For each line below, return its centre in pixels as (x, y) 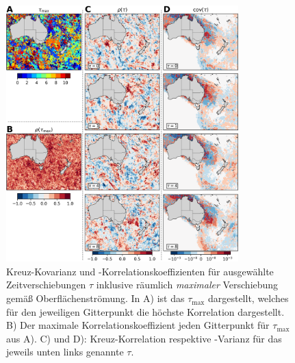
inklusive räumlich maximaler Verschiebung (187, 285)
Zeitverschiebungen (46, 285)
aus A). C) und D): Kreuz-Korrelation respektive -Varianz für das (144, 338)
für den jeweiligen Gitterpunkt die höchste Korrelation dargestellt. (145, 311)
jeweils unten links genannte (65, 352)
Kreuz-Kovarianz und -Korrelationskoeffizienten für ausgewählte (140, 271)
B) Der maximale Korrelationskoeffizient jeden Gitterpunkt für (138, 325)
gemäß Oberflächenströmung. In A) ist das (95, 298)
